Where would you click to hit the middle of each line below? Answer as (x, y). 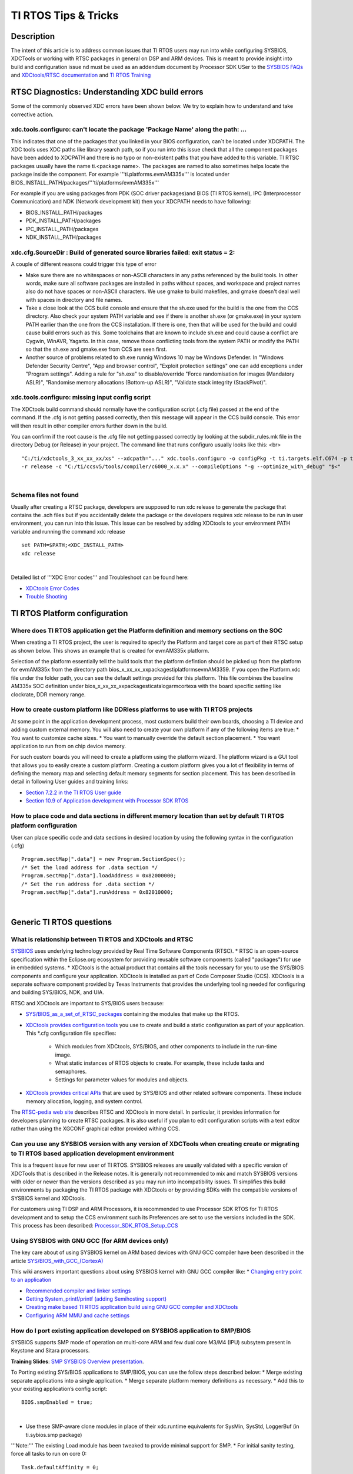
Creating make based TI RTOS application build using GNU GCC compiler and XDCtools (132, 1307)
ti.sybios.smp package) (54, 1434)
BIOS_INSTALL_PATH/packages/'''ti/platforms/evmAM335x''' (85, 182)
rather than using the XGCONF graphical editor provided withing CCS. (96, 1128)
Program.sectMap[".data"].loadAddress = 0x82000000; (99, 876)
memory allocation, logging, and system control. (84, 1101)
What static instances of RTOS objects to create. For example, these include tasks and (160, 1063)
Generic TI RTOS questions (61, 922)
